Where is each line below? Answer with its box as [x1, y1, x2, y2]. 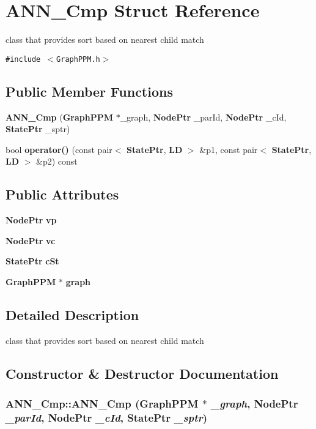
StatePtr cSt [6, 255, 59, 267]
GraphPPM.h [56, 54, 100, 64]
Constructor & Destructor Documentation [6, 364, 279, 382]
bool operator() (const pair [6, 143, 112, 155]
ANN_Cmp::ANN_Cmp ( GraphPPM [6, 396, 199, 411]
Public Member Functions [6, 81, 173, 100]
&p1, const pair [199, 143, 258, 155]
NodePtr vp [6, 214, 57, 226]
